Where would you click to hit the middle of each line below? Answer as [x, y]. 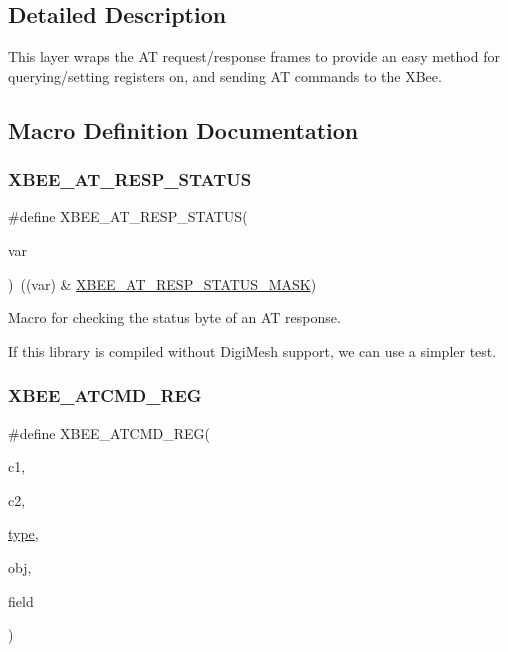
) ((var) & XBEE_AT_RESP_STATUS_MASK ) [162, 283]
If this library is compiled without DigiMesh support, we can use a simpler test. [252, 350]
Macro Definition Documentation [183, 129]
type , [23, 533]
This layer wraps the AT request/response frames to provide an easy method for [254, 56]
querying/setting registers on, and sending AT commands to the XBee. [225, 75]
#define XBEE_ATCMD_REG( [109, 432]
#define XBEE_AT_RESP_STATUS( [128, 216]
